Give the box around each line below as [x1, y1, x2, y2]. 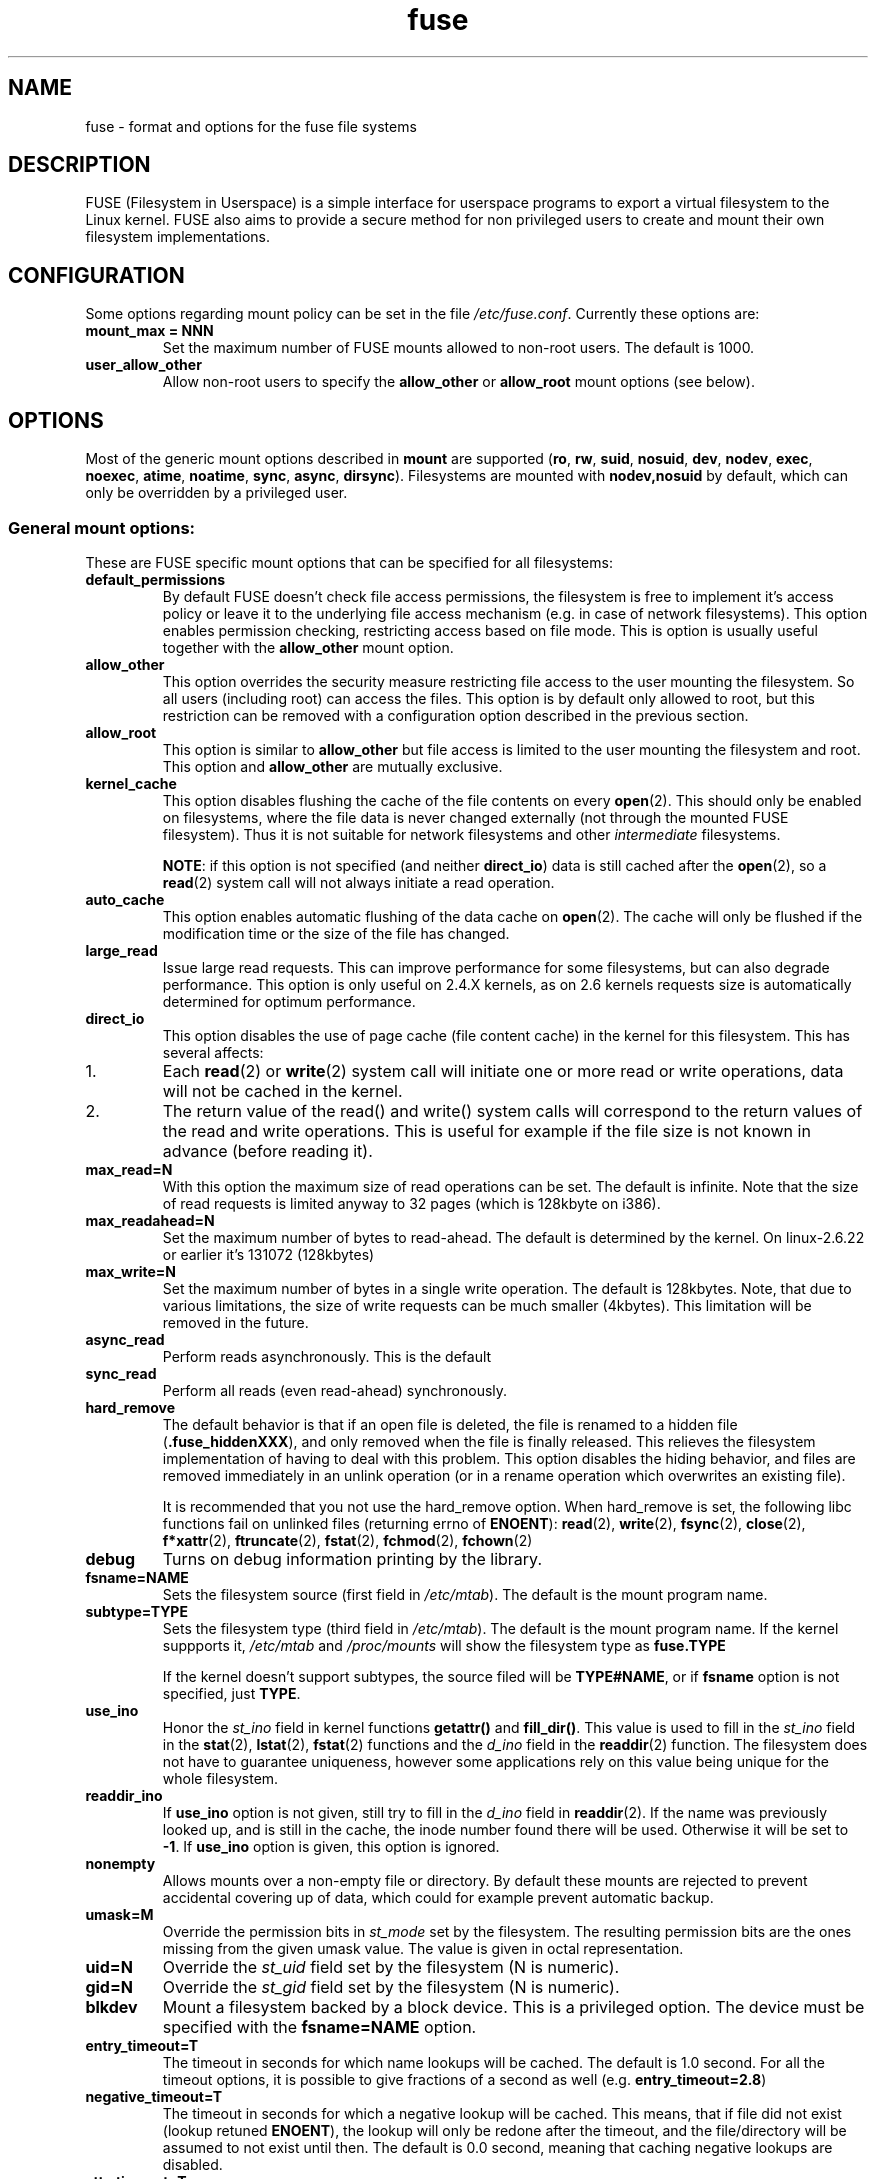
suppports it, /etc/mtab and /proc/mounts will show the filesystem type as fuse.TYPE [162, 1636, 726, 1654]
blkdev [85, 1996, 138, 2017]
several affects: [162, 1043, 264, 1061]
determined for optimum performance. [162, 992, 416, 1010]
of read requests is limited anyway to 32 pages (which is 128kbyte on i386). [162, 1194, 661, 1212]
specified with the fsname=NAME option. [162, 2016, 477, 2037]
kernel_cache [85, 774, 177, 792]
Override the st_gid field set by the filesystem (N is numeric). [162, 1976, 620, 1997]
